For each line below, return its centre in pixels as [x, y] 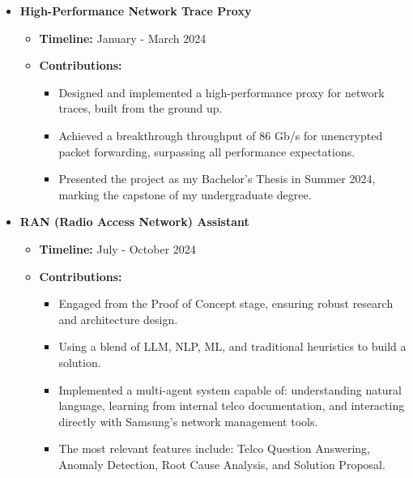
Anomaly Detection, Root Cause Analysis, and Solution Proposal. [222, 464]
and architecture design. [118, 319]
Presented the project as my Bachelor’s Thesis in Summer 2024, [217, 179]
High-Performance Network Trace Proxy [136, 11]
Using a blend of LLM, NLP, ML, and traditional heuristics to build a [232, 346]
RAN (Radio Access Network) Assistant [134, 222]
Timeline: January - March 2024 [123, 38]
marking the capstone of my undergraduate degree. [185, 194]
